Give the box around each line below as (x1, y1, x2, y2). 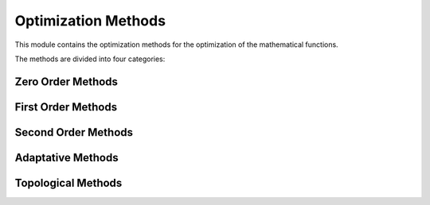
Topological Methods (14, 176, 123, 190)
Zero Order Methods (14, 75, 119, 88)
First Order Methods (14, 100, 118, 114)
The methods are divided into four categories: (14, 54, 166, 64)
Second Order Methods (14, 126, 134, 139)
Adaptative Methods (14, 151, 119, 164)
